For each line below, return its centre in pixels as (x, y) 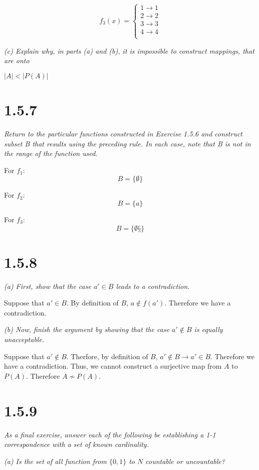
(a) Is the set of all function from (55, 461)
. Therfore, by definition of (107, 356)
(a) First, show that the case (48, 286)
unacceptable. (24, 339)
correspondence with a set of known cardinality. (76, 444)
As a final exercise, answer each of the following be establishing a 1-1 (110, 434)
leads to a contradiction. (153, 286)
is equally (208, 329)
